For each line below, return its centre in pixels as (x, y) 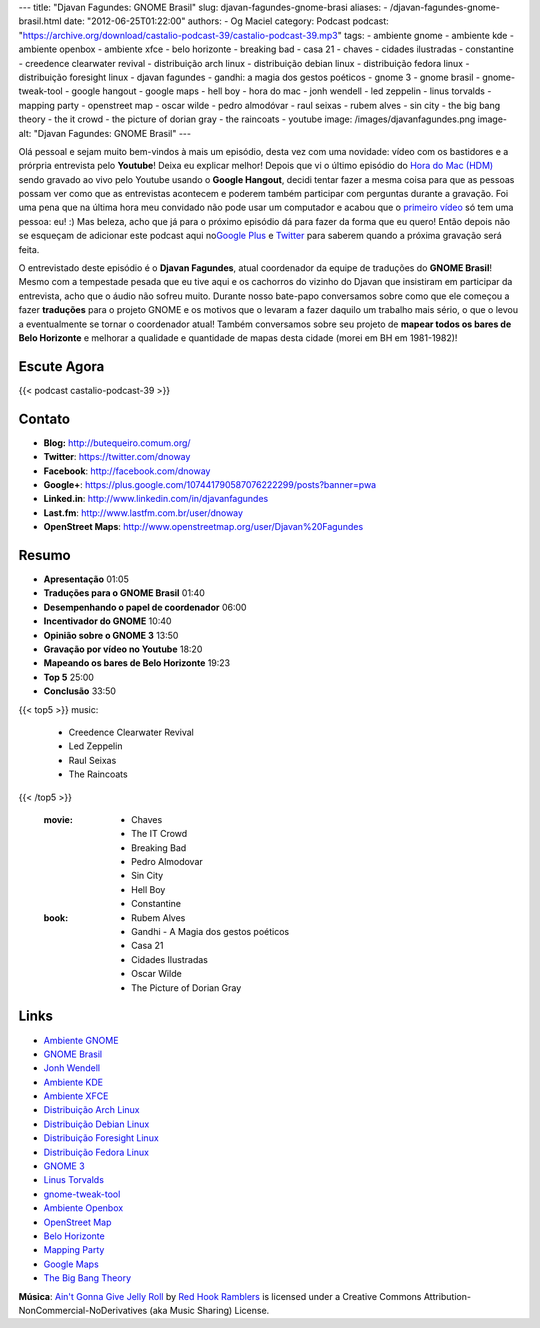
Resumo (44, 555)
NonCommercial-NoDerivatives (83, 1310)
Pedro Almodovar (167, 862)
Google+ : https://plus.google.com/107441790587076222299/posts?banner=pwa (210, 484)
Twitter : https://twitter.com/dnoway (117, 457)
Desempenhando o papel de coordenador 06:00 (145, 607)
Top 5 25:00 (69, 677)
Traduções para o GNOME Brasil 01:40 (124, 593)
